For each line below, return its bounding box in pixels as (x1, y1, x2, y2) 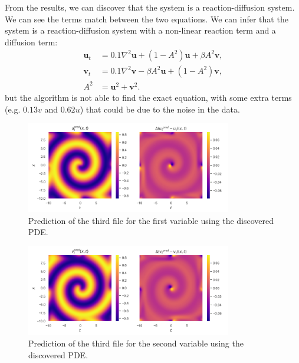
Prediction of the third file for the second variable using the (28, 337, 244, 349)
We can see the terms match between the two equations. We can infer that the (5, 12, 288, 25)
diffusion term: (5, 35, 58, 48)
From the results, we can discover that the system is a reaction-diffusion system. (5, 1, 295, 13)
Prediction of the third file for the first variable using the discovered (28, 214, 274, 226)
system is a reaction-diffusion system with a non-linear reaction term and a (5, 24, 276, 37)
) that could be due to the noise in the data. (80, 103, 240, 115)
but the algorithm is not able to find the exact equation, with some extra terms (5, 91, 292, 103)
